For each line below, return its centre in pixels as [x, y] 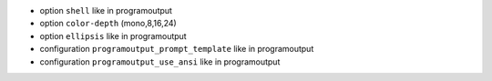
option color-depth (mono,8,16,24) [108, 24]
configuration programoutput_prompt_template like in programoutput [177, 49]
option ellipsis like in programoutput [113, 35]
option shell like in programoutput [106, 10]
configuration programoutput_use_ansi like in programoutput [160, 61]
